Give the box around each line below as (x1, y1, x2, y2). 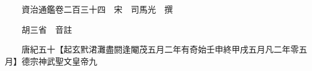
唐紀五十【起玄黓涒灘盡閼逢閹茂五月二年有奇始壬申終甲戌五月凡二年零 (21, 43, 299, 55)
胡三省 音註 (21, 23, 72, 35)
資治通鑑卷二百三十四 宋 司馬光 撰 (21, 3, 173, 15)
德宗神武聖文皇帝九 (21, 54, 97, 67)
